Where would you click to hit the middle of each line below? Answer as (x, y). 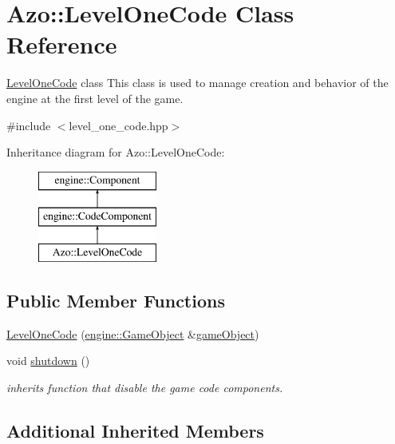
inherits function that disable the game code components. (145, 388)
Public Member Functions (116, 301)
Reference (62, 44)
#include (29, 125)
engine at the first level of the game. (95, 98)
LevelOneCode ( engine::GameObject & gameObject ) (133, 333)
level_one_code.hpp (118, 125)
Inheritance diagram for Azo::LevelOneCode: (116, 152)
